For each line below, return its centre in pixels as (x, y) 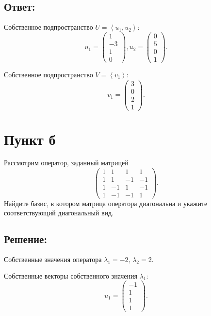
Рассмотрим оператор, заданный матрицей (66, 162)
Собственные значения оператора (53, 259)
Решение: (26, 239)
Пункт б (30, 139)
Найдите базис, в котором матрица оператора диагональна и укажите (106, 203)
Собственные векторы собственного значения (71, 275)
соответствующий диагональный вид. (59, 213)
